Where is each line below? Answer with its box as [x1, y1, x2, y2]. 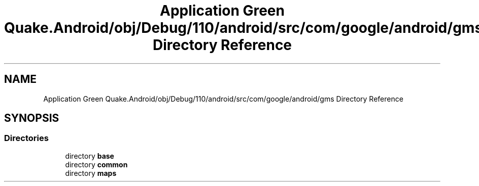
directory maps [65, 168, 117, 177]
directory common [65, 160, 128, 169]
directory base [65, 151, 114, 160]
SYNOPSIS [4, 112, 59, 125]
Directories [4, 133, 49, 144]
